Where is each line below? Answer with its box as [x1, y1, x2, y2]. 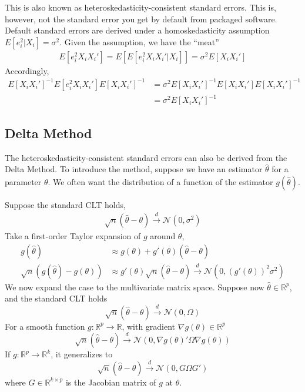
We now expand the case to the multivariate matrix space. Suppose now [5, 280, 264, 293]
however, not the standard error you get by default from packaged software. [5, 12, 277, 25]
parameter [5, 175, 42, 187]
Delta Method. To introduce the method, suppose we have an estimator [5, 163, 263, 175]
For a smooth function [5, 320, 85, 332]
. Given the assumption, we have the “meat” [59, 35, 219, 48]
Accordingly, [5, 64, 49, 76]
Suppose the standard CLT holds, [5, 198, 126, 210]
